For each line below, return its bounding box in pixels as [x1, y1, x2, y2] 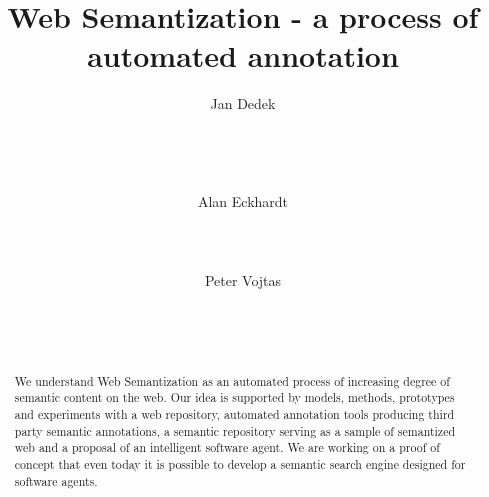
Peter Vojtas [204, 269, 282, 290]
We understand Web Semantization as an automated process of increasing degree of [14, 372, 450, 389]
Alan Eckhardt [197, 191, 289, 212]
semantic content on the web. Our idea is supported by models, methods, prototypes [14, 389, 455, 406]
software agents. [14, 472, 98, 489]
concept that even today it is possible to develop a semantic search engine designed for [14, 456, 466, 473]
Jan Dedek [210, 93, 276, 114]
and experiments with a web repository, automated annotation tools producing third [14, 406, 455, 423]
